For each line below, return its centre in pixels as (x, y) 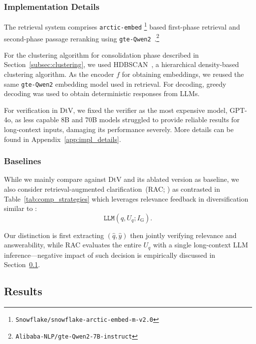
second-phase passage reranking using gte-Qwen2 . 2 (82, 37)
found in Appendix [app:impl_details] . (63, 139)
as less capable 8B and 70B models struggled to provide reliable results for (127, 120)
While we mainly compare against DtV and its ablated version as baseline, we (122, 179)
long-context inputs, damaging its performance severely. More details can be (119, 129)
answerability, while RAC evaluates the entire (73, 245)
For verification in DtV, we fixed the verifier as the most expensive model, (116, 110)
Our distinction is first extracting (54, 235)
